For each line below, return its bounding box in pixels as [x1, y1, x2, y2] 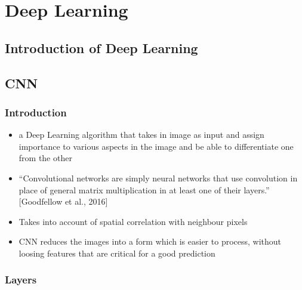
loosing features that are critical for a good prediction [19, 246, 215, 259]
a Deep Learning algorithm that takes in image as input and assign [19, 128, 264, 141]
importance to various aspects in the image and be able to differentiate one [19, 140, 294, 152]
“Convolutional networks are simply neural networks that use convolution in [19, 171, 298, 184]
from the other [19, 152, 72, 164]
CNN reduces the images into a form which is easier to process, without [19, 235, 282, 248]
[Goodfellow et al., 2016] [19, 195, 108, 208]
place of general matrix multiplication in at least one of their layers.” [19, 183, 270, 196]
